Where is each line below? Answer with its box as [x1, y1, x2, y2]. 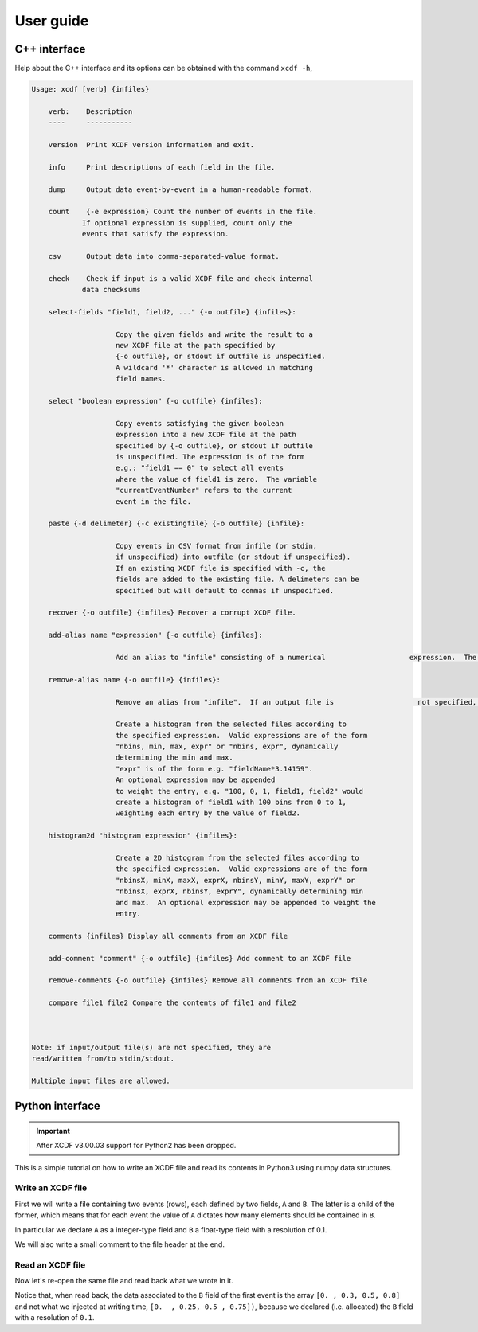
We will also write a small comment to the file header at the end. [14, 1239, 225, 1249]
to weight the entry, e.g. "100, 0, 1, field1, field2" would [116, 787, 364, 795]
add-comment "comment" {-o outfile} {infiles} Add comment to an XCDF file [48, 954, 351, 963]
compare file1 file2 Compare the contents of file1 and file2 [48, 998, 296, 1007]
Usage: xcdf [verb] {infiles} [31, 84, 150, 94]
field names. [116, 374, 167, 384]
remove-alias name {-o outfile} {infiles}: [48, 675, 221, 684]
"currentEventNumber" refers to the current [116, 486, 292, 495]
